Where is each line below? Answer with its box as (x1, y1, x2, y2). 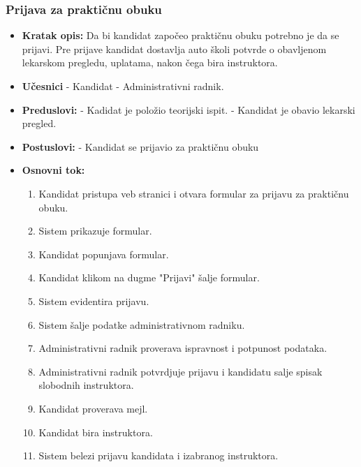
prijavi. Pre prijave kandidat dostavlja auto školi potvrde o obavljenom (22, 41, 327, 56)
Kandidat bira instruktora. (38, 424, 153, 439)
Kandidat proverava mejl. (38, 401, 148, 415)
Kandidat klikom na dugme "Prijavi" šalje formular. (38, 270, 260, 285)
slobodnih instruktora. (38, 378, 134, 392)
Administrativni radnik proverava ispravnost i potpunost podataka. (38, 341, 327, 355)
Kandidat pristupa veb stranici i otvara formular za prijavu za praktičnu (38, 186, 349, 200)
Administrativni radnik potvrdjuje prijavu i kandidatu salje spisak (38, 364, 323, 378)
